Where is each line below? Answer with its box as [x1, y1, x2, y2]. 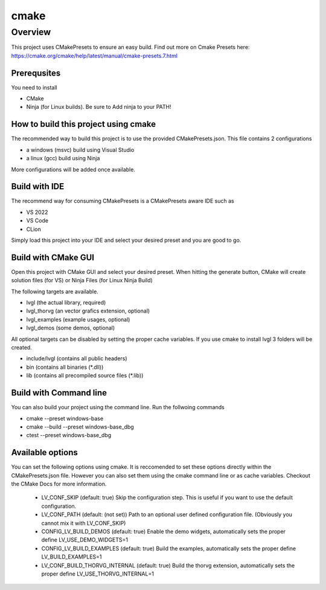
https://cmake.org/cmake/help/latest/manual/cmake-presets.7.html [11, 52, 178, 59]
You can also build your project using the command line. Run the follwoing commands [11, 404, 225, 411]
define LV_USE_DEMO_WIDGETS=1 [41, 536, 128, 543]
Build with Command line [11, 387, 107, 398]
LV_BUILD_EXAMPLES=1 [41, 553, 102, 560]
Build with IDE [11, 181, 65, 192]
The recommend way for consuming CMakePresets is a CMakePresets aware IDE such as [11, 197, 235, 205]
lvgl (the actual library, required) [26, 299, 106, 306]
